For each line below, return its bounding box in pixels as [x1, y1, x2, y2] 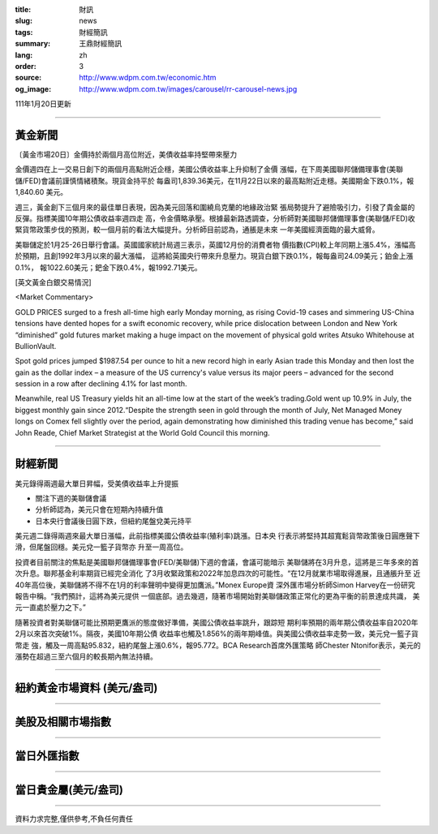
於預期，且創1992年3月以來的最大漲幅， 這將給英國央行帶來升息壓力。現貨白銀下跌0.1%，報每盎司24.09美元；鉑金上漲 [15, 251, 414, 261]
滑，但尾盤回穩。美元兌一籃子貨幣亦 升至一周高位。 [15, 542, 188, 552]
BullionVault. [15, 341, 57, 350]
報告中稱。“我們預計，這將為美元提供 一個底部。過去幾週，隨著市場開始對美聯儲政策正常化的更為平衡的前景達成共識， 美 [15, 591, 421, 601]
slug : [15, 16, 32, 26]
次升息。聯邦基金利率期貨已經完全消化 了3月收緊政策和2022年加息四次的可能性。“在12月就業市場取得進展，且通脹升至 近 [15, 569, 421, 578]
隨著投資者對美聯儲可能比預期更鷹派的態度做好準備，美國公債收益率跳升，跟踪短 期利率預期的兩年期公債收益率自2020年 [15, 617, 419, 627]
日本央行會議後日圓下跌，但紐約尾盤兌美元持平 [35, 516, 192, 526]
